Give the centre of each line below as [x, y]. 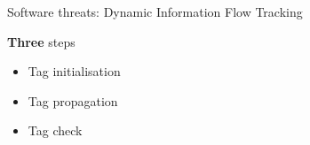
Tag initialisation [74, 71]
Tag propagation [73, 100]
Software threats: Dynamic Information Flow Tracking [155, 11]
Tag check [55, 130]
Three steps [41, 41]
